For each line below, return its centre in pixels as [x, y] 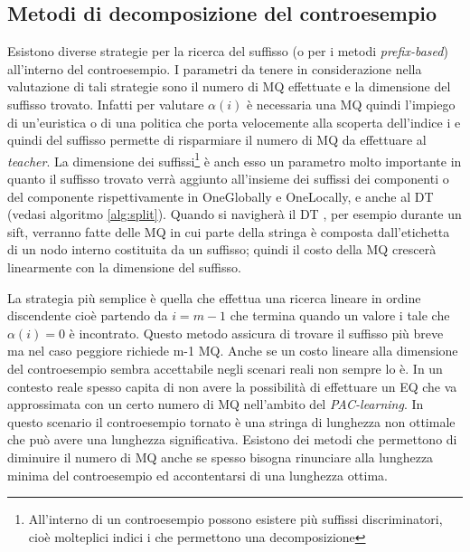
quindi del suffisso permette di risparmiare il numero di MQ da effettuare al [217, 140]
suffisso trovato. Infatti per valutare [106, 104]
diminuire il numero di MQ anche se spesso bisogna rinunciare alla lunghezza [221, 457]
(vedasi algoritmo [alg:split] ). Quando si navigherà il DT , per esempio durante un [235, 214]
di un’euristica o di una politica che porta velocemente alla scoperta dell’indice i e [234, 122]
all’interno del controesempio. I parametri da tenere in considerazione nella [215, 68]
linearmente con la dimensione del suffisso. [124, 266]
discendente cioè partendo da [88, 315]
